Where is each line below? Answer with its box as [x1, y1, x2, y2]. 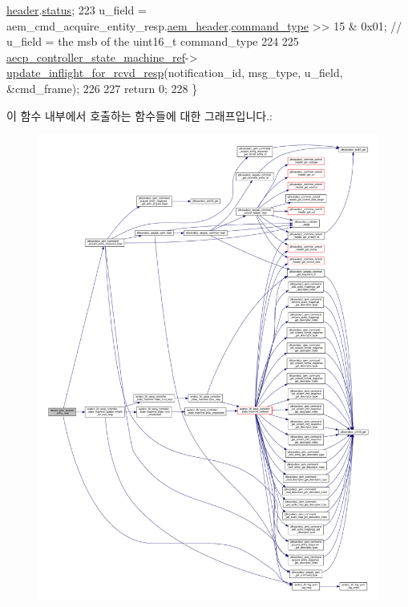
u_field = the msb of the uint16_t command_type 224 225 [6, 33, 299, 50]
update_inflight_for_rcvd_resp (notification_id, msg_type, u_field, [6, 64, 343, 81]
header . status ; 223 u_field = [6, 2, 147, 18]
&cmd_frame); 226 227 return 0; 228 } [6, 79, 198, 96]
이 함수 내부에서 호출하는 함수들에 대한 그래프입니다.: [6, 107, 273, 123]
